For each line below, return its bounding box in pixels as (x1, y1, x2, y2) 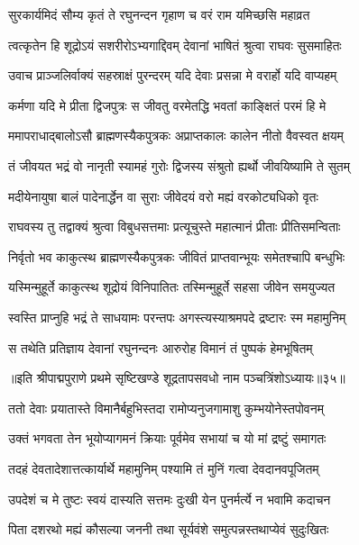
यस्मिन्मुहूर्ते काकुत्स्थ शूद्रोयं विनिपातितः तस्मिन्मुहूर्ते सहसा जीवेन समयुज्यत (8, 277, 336, 296)
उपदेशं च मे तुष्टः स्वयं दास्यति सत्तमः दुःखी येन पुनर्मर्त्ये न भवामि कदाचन (8, 489, 331, 508)
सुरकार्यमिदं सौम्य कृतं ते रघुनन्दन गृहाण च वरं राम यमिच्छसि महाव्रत (8, 5, 310, 23)
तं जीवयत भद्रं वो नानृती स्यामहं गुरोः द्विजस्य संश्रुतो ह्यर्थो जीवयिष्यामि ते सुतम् (8, 156, 351, 175)
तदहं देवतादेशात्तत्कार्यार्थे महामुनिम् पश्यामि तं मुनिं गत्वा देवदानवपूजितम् (8, 459, 319, 477)
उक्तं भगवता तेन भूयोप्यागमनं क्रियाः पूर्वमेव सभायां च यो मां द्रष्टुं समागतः (8, 429, 327, 448)
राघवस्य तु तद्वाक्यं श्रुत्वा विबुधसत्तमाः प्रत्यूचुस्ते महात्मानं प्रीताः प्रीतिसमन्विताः (8, 217, 341, 236)
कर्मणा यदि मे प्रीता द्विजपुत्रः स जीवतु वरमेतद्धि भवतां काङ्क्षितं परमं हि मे (8, 95, 327, 114)
